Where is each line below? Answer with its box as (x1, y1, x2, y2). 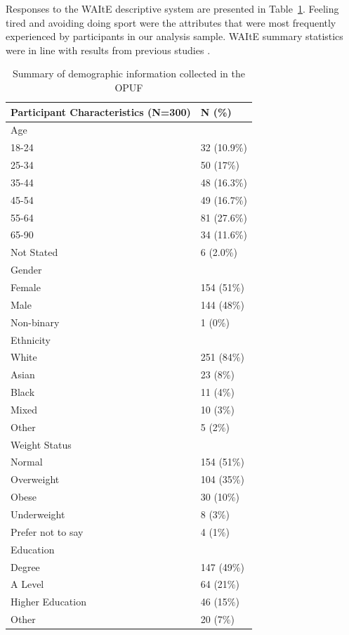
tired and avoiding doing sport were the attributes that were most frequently (6, 15, 336, 30)
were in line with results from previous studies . (6, 42, 211, 57)
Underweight (11, 506, 65, 521)
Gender (11, 262, 42, 277)
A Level (11, 577, 44, 591)
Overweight (11, 472, 60, 487)
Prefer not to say (11, 524, 84, 539)
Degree (11, 559, 40, 574)
